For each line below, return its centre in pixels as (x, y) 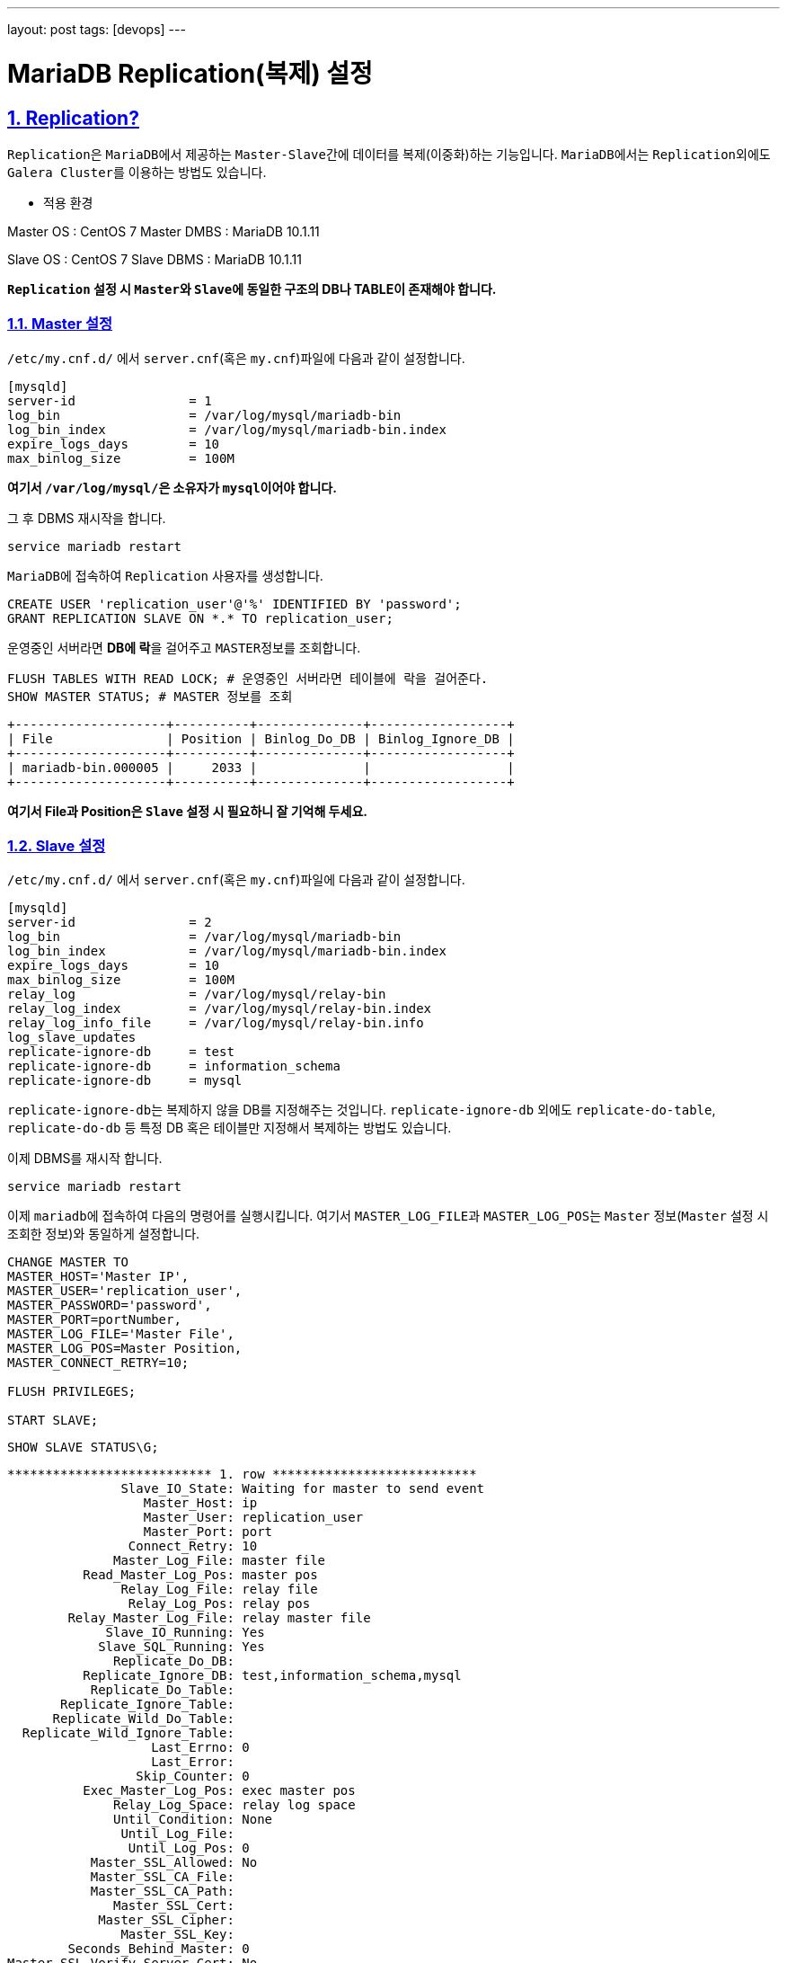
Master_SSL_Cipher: (166, 1920)
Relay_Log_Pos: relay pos (219, 1604)
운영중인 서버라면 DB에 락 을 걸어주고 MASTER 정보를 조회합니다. (184, 647)
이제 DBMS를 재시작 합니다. (85, 1159)
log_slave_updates (72, 1038)
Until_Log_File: (177, 1834)
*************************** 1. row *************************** (242, 1474)
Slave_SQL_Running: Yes (181, 1647)
